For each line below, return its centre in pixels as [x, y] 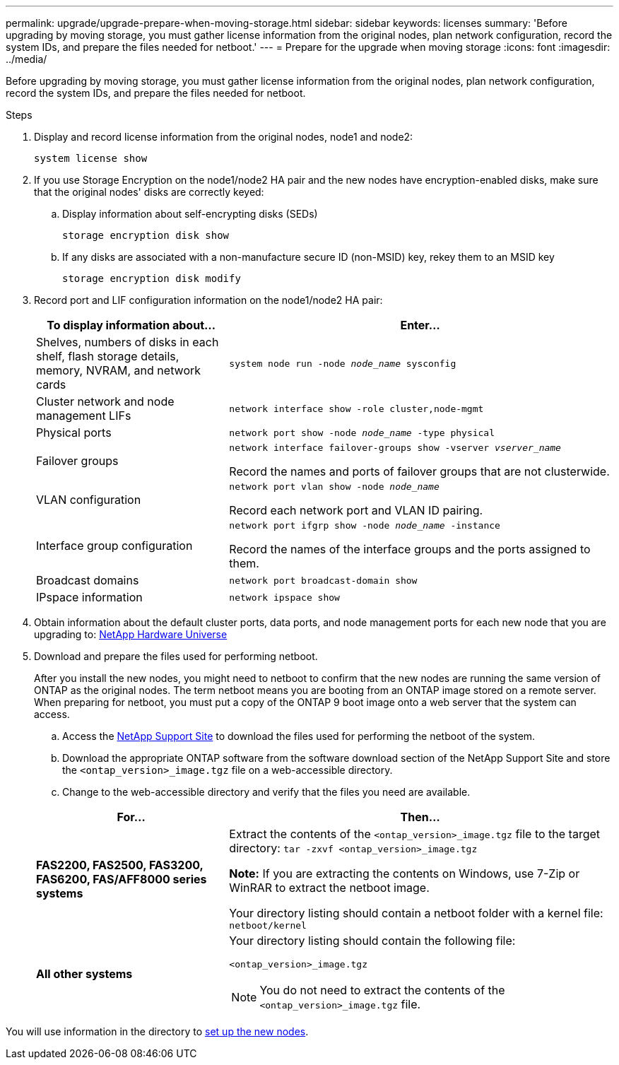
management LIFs [84, 416]
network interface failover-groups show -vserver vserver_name [395, 448]
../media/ [26, 59]
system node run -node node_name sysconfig [343, 363]
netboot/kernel [268, 925]
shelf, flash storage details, [108, 356]
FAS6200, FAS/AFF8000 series [122, 879]
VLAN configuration [89, 499]
